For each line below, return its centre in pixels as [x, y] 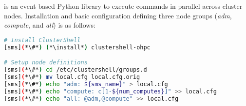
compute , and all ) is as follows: [50, 25]
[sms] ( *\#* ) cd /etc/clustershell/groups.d [76, 70]
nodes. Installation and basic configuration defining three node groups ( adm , [118, 15]
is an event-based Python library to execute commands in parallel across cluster [123, 6]
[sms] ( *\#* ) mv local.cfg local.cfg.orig [72, 77]
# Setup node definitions [46, 63]
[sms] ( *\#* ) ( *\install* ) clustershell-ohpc [77, 47]
